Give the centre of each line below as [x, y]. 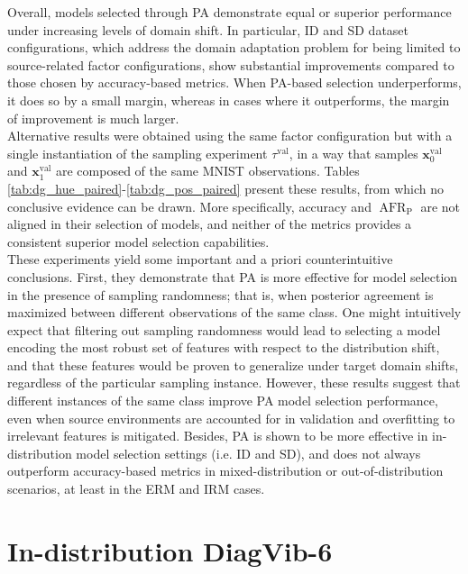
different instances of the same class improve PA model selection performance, [223, 401]
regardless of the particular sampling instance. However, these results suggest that [234, 383]
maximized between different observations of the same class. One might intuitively [234, 312]
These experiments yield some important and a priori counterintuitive [200, 259]
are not [440, 206]
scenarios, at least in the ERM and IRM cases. [136, 489]
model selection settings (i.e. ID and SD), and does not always [248, 453]
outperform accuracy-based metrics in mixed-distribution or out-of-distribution [225, 471]
